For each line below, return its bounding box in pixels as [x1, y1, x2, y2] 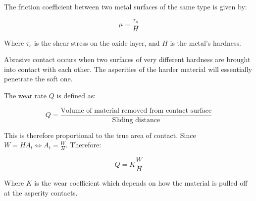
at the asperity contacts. [4, 187, 78, 198]
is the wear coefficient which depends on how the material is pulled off [34, 178, 248, 188]
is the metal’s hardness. [170, 37, 241, 48]
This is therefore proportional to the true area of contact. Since [4, 130, 196, 140]
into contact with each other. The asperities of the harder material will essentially [4, 64, 252, 74]
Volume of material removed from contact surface [60, 107, 212, 114]
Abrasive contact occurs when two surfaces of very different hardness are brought [4, 54, 251, 65]
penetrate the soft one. [4, 73, 73, 84]
